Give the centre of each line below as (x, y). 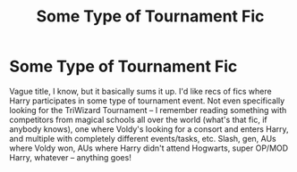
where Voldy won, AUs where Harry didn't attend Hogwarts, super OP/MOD (149, 148)
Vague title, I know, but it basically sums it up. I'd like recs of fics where (140, 91)
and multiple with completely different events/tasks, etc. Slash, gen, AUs (143, 138)
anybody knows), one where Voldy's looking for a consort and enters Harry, (149, 129)
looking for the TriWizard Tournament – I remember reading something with (148, 110)
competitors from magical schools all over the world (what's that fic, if (138, 119)
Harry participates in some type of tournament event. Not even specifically (147, 101)
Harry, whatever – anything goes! (70, 157)
